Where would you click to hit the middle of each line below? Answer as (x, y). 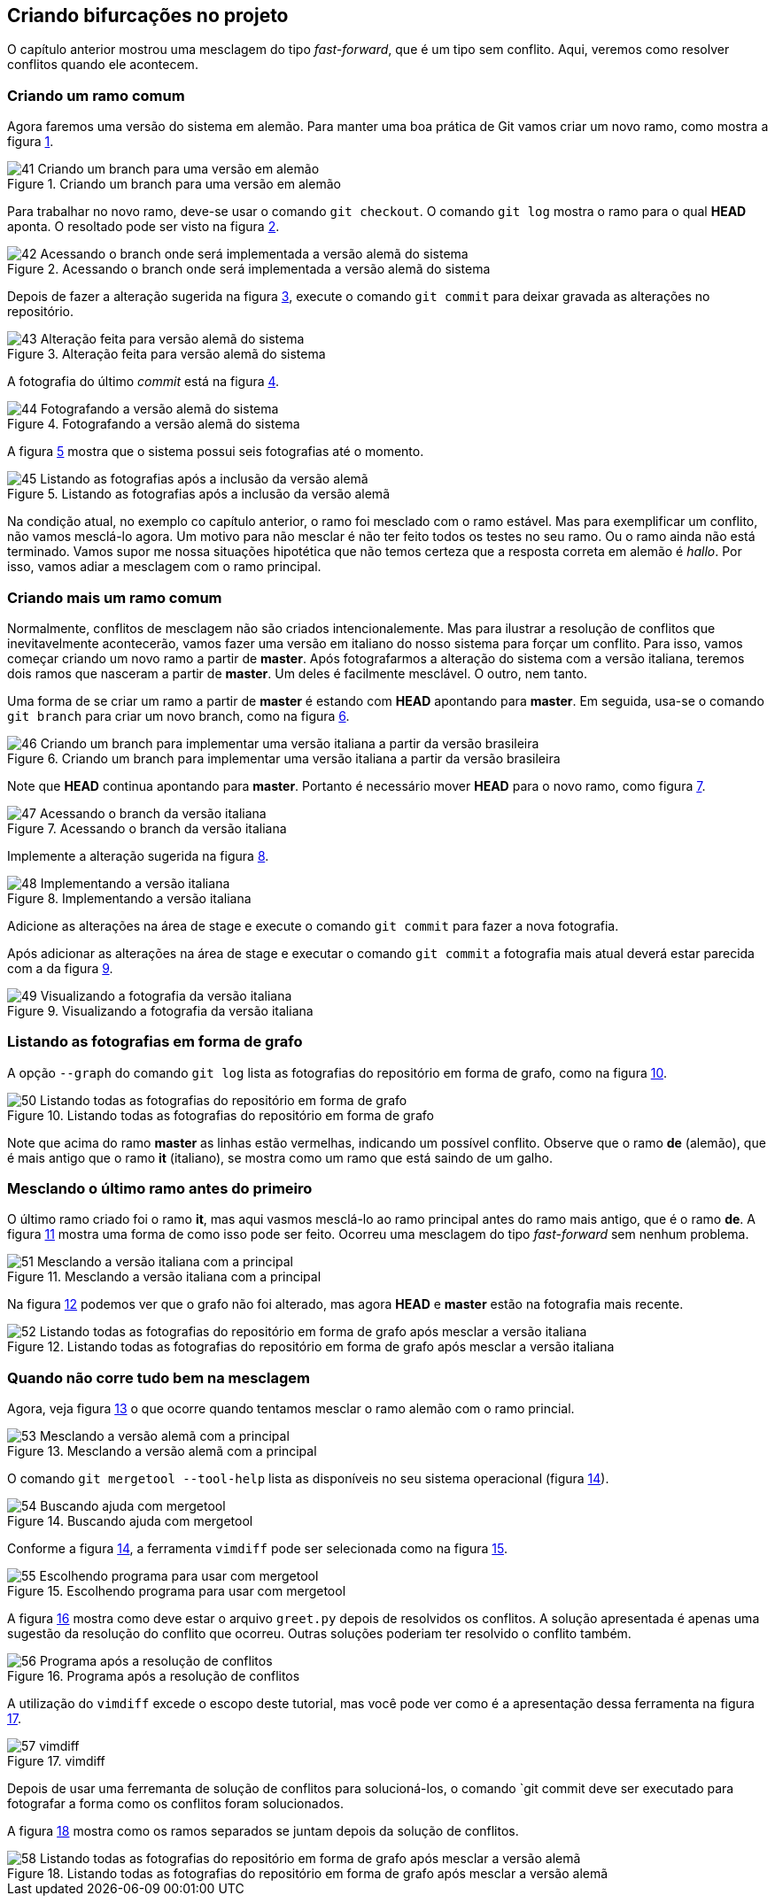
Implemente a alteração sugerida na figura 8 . (138, 855)
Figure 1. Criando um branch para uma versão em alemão (174, 184)
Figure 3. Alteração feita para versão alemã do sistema (167, 354)
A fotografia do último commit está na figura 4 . (143, 382)
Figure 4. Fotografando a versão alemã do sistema (154, 424)
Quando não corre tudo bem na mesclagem (159, 1377)
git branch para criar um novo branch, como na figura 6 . (178, 716)
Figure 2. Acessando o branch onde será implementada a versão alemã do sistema (249, 269)
